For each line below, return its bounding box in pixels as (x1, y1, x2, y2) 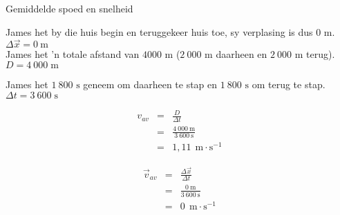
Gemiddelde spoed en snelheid (6, 1, 133, 15)
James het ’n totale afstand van (6, 47, 140, 61)
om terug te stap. (252, 77, 325, 91)
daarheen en (216, 47, 267, 61)
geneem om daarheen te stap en (83, 77, 218, 91)
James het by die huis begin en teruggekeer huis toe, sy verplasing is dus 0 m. (6, 24, 335, 39)
